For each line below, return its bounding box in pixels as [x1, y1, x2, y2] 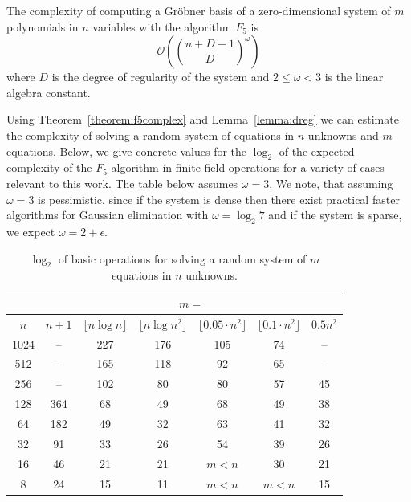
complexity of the [6, 159, 92, 176]
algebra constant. [6, 84, 91, 100]
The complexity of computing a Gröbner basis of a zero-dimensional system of [6, 2, 391, 18]
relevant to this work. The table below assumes [6, 174, 238, 191]
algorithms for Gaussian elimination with [6, 206, 209, 223]
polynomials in [6, 18, 79, 35]
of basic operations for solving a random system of [58, 250, 307, 267]
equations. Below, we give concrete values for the [6, 142, 247, 159]
